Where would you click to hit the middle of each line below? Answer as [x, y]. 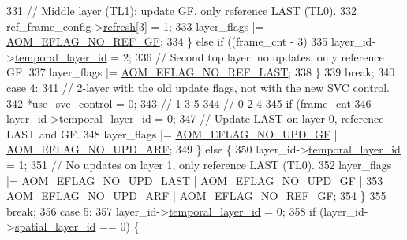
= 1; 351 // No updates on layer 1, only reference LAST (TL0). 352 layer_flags [199, 164]
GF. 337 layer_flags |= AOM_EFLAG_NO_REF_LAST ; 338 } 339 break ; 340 [201, 72]
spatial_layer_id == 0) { [77, 226]
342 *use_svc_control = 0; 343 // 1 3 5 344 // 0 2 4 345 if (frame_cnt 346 [189, 103]
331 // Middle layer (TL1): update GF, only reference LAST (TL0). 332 [181, 10]
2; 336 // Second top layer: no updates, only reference [253, 56]
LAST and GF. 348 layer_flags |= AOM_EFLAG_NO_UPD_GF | [172, 133]
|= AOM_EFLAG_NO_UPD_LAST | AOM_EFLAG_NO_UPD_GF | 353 [195, 180]
